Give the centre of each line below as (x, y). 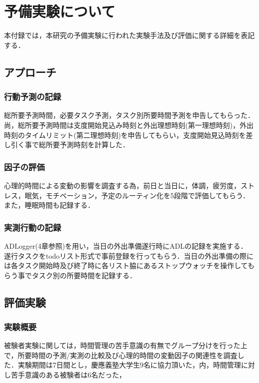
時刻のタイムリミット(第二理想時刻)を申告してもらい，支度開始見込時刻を (125, 135)
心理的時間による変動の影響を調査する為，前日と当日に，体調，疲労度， (122, 185)
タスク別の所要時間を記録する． (84, 275)
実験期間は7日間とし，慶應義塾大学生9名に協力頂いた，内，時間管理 (129, 365)
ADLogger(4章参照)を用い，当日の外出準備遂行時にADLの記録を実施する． (126, 245)
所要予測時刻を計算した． (87, 145)
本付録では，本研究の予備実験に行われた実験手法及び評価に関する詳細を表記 (129, 35)
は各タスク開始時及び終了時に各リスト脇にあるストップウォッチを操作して (126, 265)
